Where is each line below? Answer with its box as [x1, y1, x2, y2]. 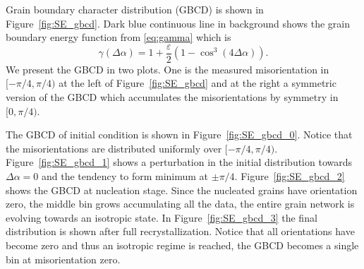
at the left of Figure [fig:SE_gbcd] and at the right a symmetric [59, 76, 336, 90]
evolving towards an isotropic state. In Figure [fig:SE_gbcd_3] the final [6, 210, 317, 225]
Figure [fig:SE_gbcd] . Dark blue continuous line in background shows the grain [6, 16, 350, 30]
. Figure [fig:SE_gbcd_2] [234, 169, 345, 183]
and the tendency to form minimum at [41, 169, 209, 183]
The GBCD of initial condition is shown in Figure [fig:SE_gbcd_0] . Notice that [6, 127, 353, 142]
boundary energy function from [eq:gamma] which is [6, 30, 231, 44]
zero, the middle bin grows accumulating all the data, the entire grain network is [6, 196, 355, 211]
